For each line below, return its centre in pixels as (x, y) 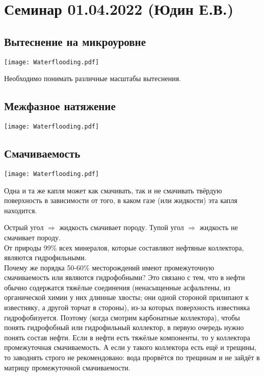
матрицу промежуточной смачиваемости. (67, 367)
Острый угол (24, 227)
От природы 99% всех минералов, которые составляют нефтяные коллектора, (124, 247)
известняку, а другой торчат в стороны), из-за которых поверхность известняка (127, 307)
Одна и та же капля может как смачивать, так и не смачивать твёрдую (113, 190)
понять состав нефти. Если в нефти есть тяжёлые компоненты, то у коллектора (127, 337)
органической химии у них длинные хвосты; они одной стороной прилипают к (127, 297)
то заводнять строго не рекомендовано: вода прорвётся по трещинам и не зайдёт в (132, 357)
